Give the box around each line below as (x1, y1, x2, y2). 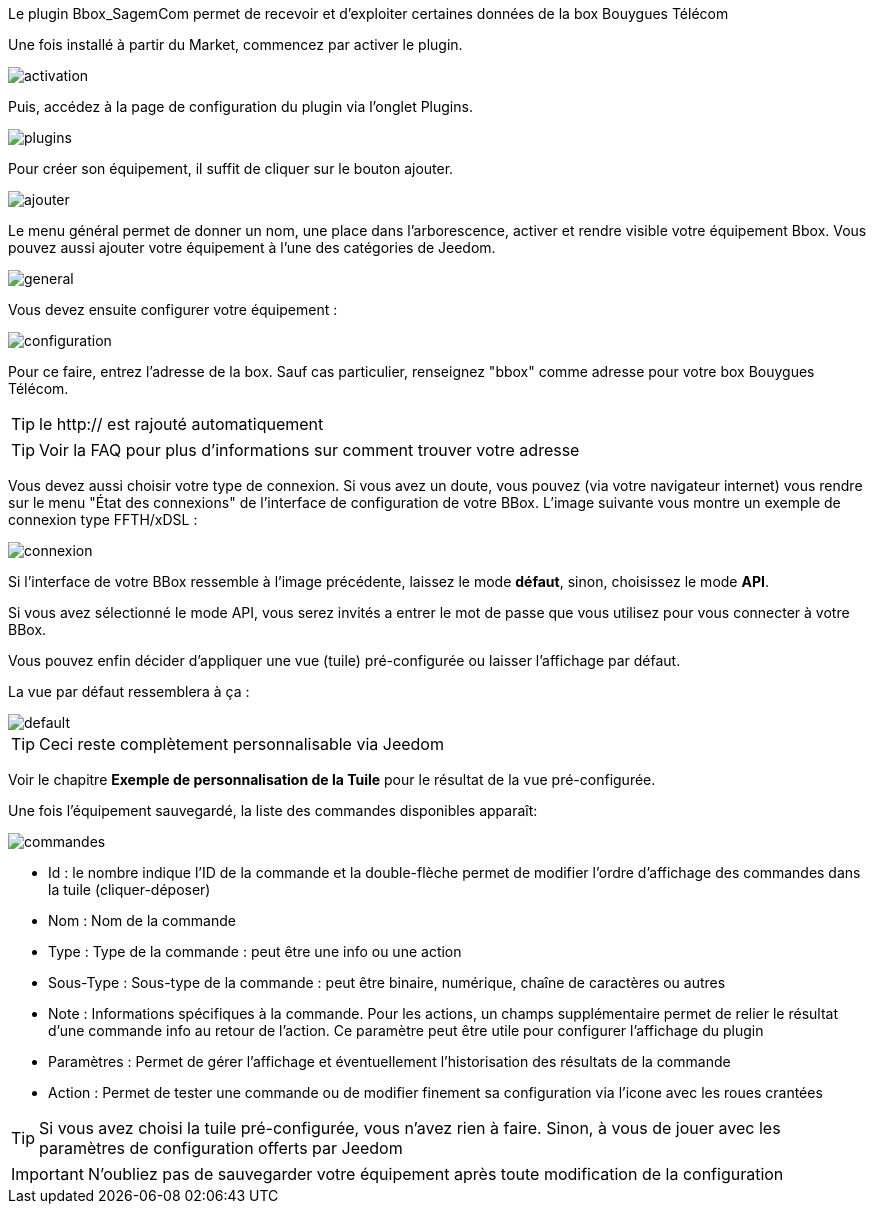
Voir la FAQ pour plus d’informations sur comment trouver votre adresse (39, 440, 580, 460)
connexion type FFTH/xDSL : (8, 511, 198, 528)
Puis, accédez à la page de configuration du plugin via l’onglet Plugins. (8, 98, 473, 115)
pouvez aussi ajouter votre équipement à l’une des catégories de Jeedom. (8, 239, 496, 256)
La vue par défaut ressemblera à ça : (8, 683, 250, 700)
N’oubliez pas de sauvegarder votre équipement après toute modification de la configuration (87, 1164, 784, 1184)
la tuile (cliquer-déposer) (48, 881, 211, 898)
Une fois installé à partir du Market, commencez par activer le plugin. (8, 36, 463, 53)
